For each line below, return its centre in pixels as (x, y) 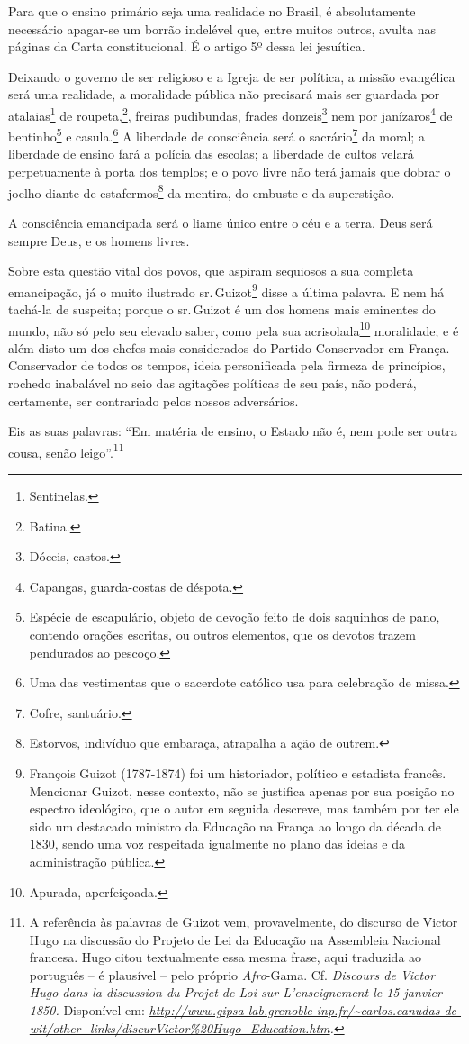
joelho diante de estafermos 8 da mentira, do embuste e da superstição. (202, 191)
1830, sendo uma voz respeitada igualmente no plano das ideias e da (217, 844)
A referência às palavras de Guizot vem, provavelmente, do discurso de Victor (244, 922)
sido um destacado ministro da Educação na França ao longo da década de (235, 826)
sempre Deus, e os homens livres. (99, 240)
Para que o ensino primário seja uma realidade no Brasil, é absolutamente (212, 11)
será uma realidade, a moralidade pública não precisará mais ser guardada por (224, 94)
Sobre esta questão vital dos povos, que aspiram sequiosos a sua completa (211, 271)
